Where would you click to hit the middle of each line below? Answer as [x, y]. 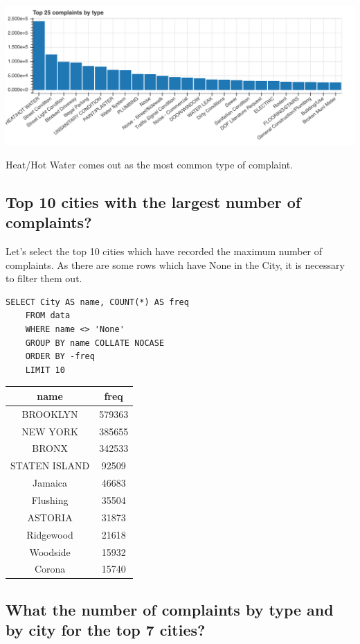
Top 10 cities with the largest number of [153, 201]
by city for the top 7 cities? [106, 630]
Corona [50, 569]
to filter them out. [44, 278]
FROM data [48, 316]
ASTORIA [50, 517]
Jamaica [50, 483]
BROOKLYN [50, 414]
